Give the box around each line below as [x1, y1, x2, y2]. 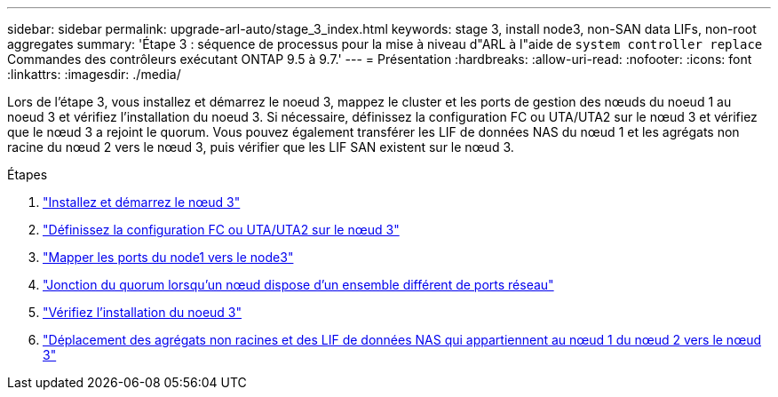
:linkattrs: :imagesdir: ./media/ [7, 67, 181, 82]
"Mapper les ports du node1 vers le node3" [43, 250, 294, 265]
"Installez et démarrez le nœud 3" [43, 195, 241, 210]
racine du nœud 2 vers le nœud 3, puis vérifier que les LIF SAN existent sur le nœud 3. [7, 139, 514, 155]
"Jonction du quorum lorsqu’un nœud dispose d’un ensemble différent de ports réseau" [43, 277, 554, 292]
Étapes [7, 167, 48, 182]
